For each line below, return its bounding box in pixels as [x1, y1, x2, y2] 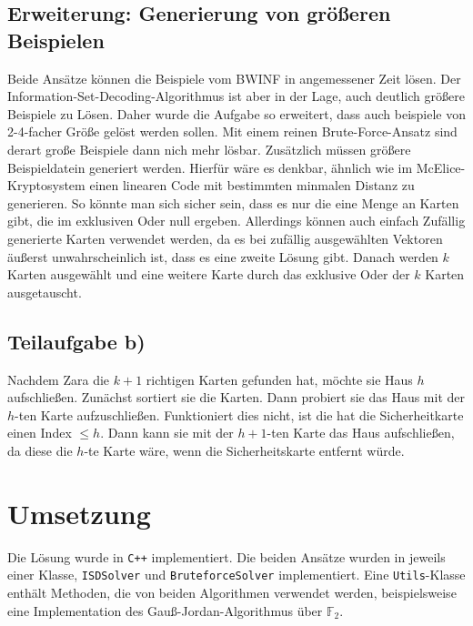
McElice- [416, 157, 466, 177]
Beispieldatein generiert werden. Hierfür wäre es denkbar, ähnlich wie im [7, 157, 413, 177]
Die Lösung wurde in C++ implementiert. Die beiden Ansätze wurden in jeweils [7, 547, 446, 566]
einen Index [7, 423, 72, 442]
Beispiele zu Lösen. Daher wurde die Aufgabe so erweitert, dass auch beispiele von [7, 104, 466, 123]
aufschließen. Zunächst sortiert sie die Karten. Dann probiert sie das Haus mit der [7, 388, 466, 407]
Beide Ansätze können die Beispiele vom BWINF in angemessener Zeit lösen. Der [7, 68, 461, 87]
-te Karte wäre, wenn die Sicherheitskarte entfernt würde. [84, 440, 405, 459]
